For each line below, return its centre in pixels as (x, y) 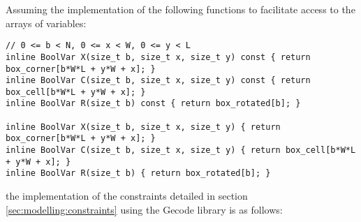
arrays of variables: (46, 23)
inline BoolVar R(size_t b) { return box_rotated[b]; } (138, 173)
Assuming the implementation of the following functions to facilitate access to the (180, 9)
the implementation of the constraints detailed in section (127, 196)
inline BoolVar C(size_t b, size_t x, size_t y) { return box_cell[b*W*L (181, 150)
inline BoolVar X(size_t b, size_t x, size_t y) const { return (158, 57)
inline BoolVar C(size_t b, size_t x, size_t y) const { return (158, 81)
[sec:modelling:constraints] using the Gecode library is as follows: (144, 209)
